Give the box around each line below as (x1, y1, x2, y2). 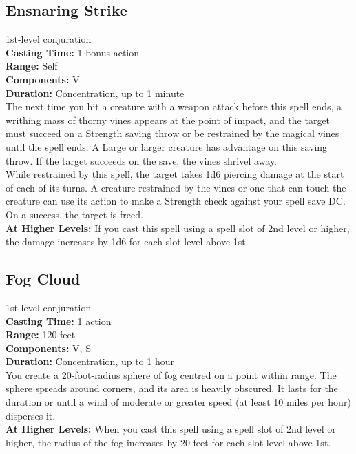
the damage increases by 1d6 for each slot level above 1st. (6, 234, 249, 249)
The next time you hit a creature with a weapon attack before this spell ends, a (6, 99, 342, 114)
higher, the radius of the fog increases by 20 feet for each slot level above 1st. (6, 435, 331, 449)
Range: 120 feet (6, 327, 76, 342)
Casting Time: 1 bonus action (6, 45, 140, 59)
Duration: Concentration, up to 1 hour (6, 354, 174, 369)
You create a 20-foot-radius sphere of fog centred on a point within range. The (6, 367, 337, 382)
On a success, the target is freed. (6, 207, 143, 221)
